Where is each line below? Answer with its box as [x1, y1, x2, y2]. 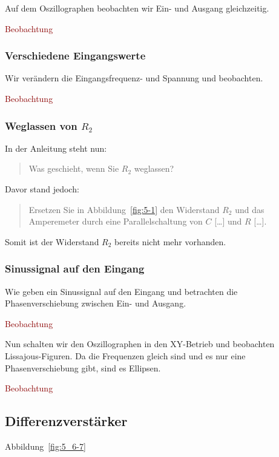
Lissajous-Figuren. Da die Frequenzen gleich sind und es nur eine [5, 349, 246, 362]
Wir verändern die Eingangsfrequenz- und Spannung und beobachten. [5, 72, 263, 84]
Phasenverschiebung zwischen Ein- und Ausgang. [5, 297, 186, 310]
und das [235, 203, 264, 215]
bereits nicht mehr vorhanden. [114, 235, 226, 248]
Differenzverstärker [5, 411, 128, 430]
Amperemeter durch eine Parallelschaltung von [28, 215, 203, 228]
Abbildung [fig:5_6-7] [5, 439, 86, 452]
